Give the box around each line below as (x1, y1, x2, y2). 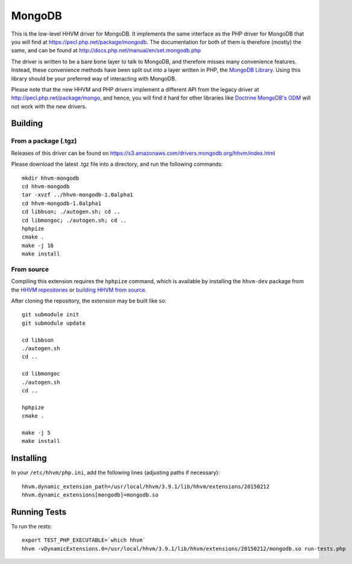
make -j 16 (22, 242, 54, 249)
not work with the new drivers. (11, 102, 87, 110)
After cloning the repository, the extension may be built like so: (11, 297, 167, 304)
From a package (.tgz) (11, 137, 77, 145)
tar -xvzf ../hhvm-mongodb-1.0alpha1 (22, 192, 134, 198)
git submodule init (22, 311, 80, 318)
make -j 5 (22, 429, 51, 436)
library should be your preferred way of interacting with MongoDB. (11, 75, 177, 82)
